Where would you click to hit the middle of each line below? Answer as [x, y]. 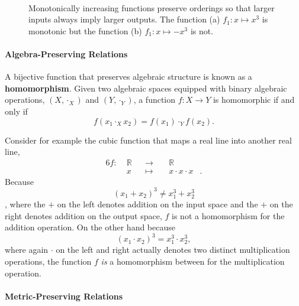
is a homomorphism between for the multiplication [193, 261]
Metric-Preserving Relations [64, 296]
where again [27, 250]
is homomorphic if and [254, 100]
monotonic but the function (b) [85, 30]
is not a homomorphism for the [228, 215]
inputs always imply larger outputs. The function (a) [124, 19]
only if [16, 111]
